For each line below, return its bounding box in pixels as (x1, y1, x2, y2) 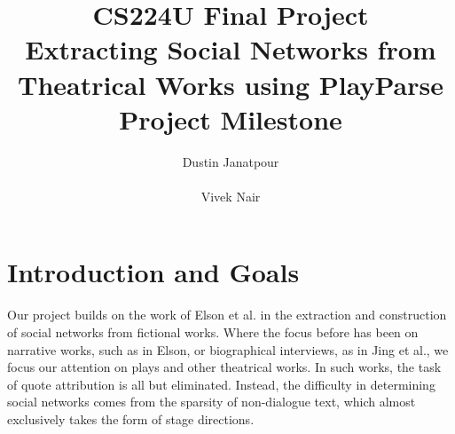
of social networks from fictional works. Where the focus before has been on (7, 323, 419, 341)
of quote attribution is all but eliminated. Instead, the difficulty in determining (7, 375, 435, 393)
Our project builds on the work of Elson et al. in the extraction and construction (7, 305, 447, 324)
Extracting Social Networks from (25, 31, 436, 67)
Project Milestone (119, 100, 342, 137)
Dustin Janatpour (182, 152, 279, 170)
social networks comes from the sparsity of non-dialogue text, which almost (7, 392, 416, 411)
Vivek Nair (200, 186, 261, 205)
